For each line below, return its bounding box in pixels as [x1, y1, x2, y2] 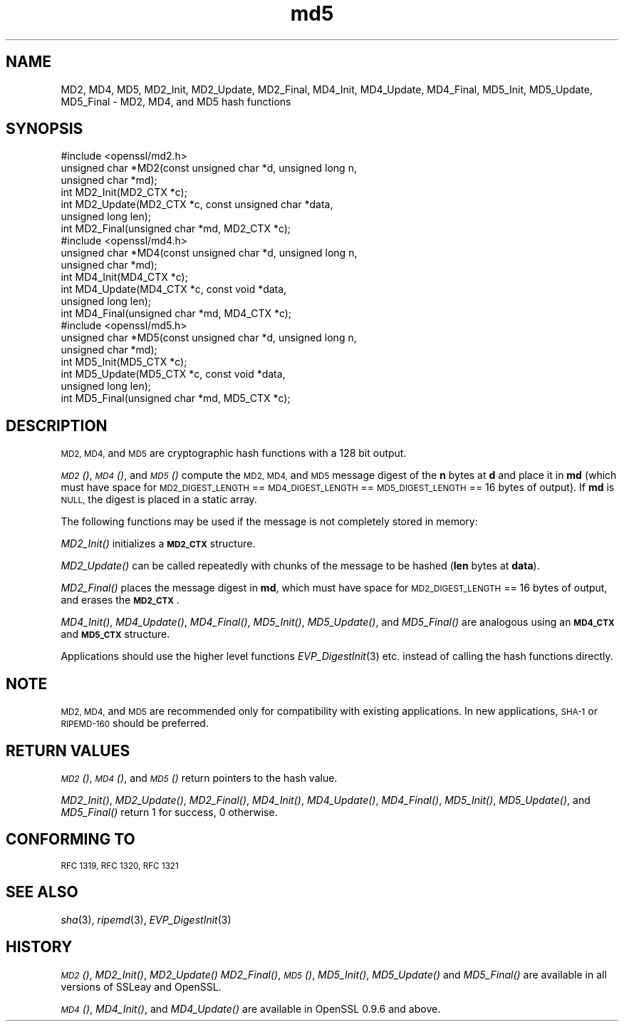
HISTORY [6, 938, 73, 956]
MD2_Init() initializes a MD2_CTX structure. [61, 537, 256, 550]
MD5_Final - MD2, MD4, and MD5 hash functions [61, 95, 291, 108]
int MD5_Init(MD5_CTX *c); [61, 356, 187, 368]
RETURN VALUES [6, 741, 130, 760]
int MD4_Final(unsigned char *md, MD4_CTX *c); [61, 307, 292, 320]
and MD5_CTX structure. [61, 628, 170, 641]
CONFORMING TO [6, 830, 135, 849]
